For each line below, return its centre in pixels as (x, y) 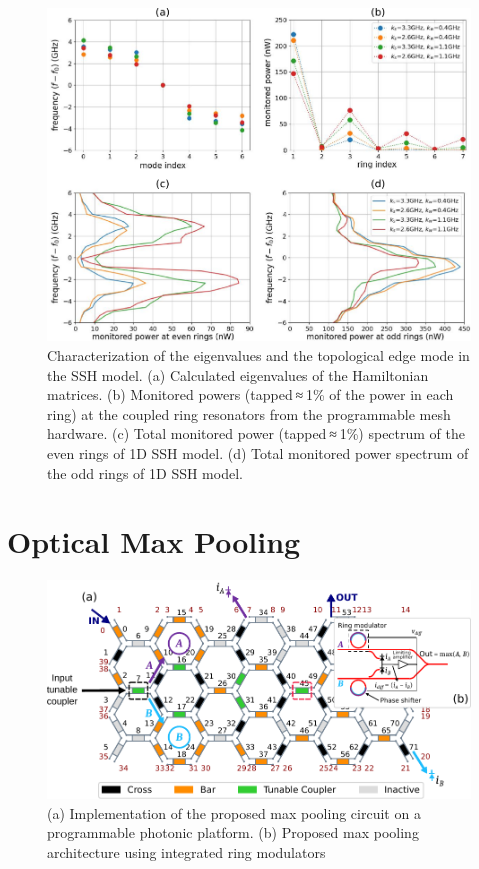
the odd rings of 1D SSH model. (145, 472)
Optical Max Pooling (154, 541)
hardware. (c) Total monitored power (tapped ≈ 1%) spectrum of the (256, 433)
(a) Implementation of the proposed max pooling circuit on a (234, 812)
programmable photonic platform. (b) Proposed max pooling (233, 832)
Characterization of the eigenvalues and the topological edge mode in (258, 354)
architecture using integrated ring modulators (186, 851)
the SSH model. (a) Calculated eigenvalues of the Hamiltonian (238, 374)
